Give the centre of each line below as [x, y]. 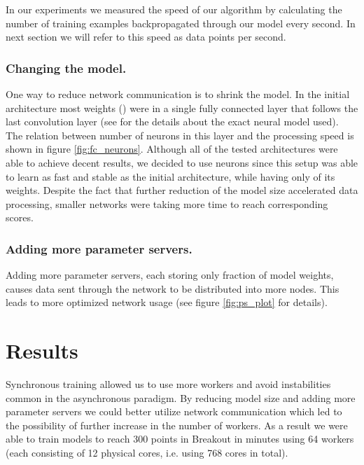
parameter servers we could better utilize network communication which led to [174, 411]
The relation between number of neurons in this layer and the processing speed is [180, 135]
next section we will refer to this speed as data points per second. [146, 37]
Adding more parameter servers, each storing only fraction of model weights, [170, 275]
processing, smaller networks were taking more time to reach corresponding [167, 203]
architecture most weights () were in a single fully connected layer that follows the [182, 107]
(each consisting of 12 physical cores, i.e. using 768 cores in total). [147, 453]
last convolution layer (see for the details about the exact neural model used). [172, 122]
